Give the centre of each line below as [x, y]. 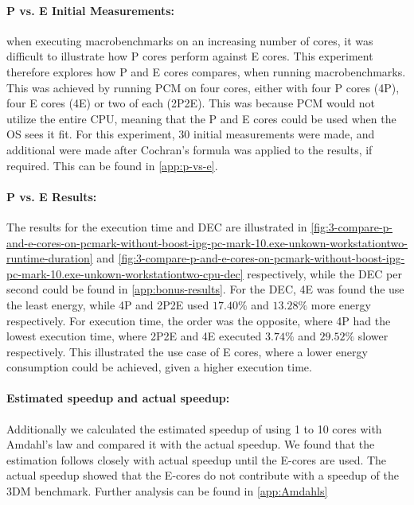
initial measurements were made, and [284, 134]
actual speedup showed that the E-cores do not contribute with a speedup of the [203, 475]
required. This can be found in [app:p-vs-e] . [112, 165]
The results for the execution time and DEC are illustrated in [157, 226]
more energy [341, 304]
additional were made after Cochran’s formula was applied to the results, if [189, 149]
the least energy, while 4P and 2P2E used [108, 304]
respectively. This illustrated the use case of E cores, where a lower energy [187, 351]
